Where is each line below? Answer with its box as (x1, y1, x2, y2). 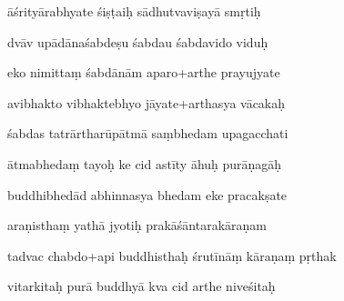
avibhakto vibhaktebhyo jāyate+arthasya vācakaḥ (7, 93, 286, 112)
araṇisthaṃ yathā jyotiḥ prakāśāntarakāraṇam (7, 216, 268, 235)
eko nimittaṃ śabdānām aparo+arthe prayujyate (7, 63, 280, 82)
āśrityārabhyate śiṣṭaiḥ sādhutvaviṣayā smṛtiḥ (7, 2, 261, 20)
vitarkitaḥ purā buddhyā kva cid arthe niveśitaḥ (7, 276, 276, 296)
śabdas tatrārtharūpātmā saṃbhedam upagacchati (7, 124, 288, 143)
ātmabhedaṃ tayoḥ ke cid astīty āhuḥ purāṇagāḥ (7, 154, 282, 173)
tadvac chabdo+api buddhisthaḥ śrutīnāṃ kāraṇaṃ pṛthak (7, 246, 337, 265)
